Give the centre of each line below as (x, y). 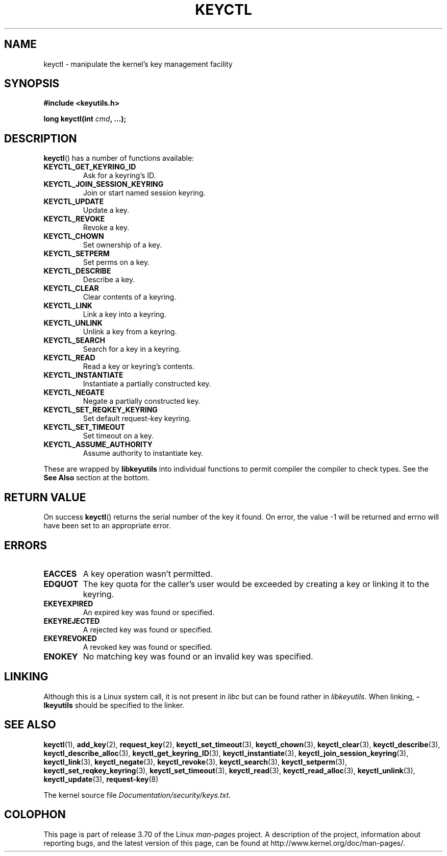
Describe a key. (109, 280)
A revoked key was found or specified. (147, 647)
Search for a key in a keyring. (132, 349)
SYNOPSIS (32, 84)
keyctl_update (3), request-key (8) (101, 779)
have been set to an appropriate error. (107, 526)
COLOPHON (35, 815)
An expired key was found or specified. (149, 612)
